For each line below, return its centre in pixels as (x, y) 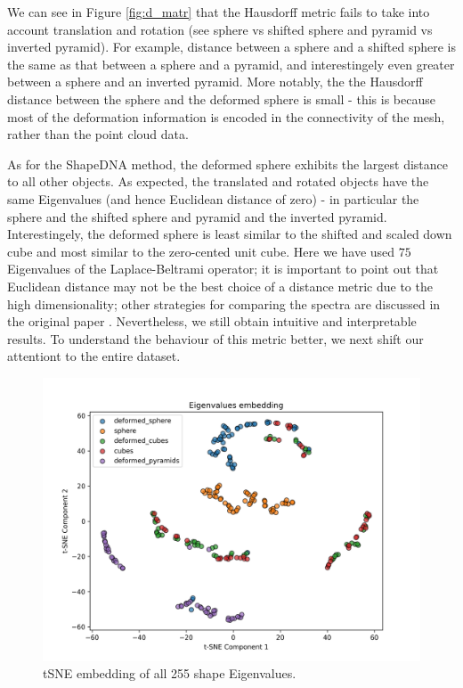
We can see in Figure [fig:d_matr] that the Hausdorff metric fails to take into (219, 12)
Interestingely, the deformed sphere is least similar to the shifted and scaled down (230, 234)
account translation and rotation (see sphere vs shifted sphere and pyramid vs (220, 29)
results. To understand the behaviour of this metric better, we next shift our (215, 338)
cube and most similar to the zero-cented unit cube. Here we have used (201, 251)
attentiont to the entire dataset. (94, 356)
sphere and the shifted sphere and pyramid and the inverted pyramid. (197, 216)
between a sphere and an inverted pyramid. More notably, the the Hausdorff (215, 82)
